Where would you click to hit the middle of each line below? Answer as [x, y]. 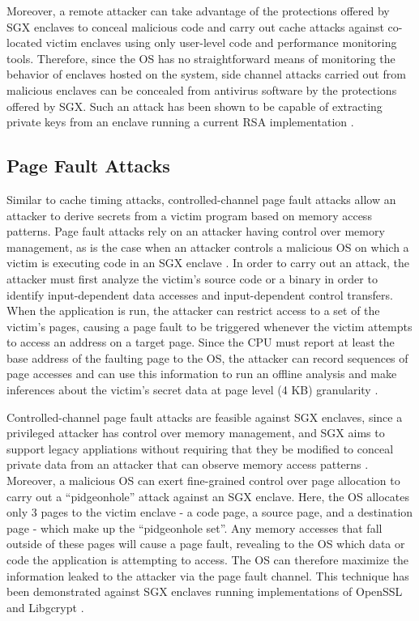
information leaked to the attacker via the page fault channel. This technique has [208, 575]
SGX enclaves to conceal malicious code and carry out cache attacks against [195, 26]
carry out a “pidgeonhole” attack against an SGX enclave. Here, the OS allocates [208, 496]
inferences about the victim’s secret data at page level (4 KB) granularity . [192, 390]
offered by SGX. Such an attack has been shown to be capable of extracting [195, 106]
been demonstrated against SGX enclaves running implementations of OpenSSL [205, 591]
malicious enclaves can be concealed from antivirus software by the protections [202, 89]
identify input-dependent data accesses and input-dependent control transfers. [200, 294]
